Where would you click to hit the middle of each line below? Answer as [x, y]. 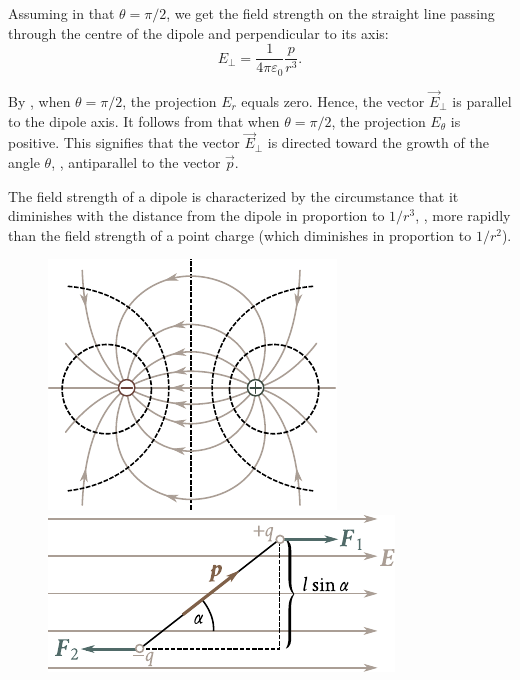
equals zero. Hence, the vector [333, 100]
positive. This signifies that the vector [124, 142]
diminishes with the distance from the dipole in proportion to [196, 215]
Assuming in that [61, 13]
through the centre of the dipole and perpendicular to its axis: [198, 32]
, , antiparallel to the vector [136, 161]
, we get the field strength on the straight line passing [330, 13]
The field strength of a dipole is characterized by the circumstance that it [233, 195]
